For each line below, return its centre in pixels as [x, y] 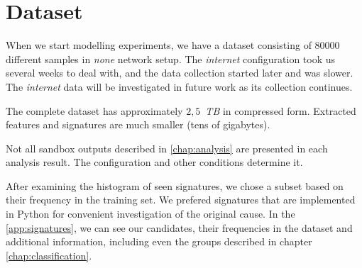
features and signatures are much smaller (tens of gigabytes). [138, 124]
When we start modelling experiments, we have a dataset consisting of [159, 45]
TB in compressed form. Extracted [281, 110]
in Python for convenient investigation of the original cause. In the [150, 214]
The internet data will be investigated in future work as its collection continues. [179, 86]
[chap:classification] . [49, 255]
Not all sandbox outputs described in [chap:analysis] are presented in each [167, 148]
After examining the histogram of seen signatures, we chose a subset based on [175, 185]
